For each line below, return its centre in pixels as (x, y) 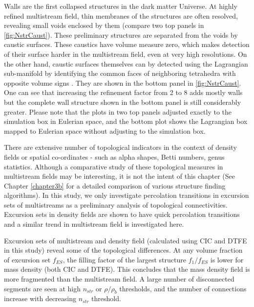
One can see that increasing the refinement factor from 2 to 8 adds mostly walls (123, 92)
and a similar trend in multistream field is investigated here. (94, 224)
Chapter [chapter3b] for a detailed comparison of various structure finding (115, 185)
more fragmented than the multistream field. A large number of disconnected (119, 279)
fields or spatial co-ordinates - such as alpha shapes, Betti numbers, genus (114, 156)
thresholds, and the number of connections (183, 288)
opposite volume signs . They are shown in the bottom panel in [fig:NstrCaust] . (123, 83)
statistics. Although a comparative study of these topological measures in (114, 166)
